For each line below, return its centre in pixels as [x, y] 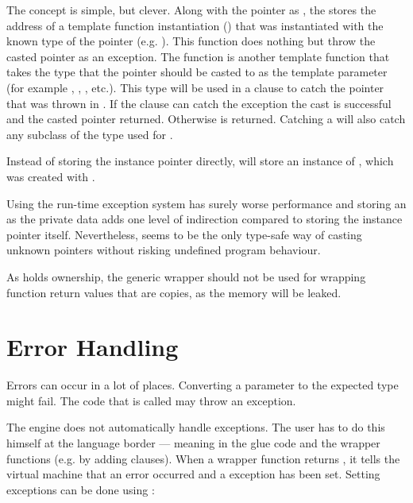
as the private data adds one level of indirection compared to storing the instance [205, 219]
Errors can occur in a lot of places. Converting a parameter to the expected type [203, 385]
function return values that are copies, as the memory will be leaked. [174, 292]
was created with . [51, 176]
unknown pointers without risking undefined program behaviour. [164, 250]
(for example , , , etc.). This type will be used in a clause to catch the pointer [195, 87]
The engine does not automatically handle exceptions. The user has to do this [196, 427]
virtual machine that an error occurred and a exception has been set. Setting [193, 474]
